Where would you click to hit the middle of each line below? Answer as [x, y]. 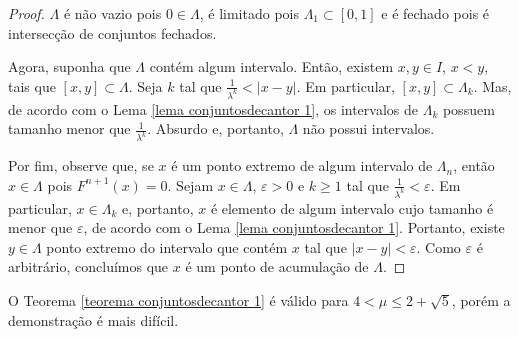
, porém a [481, 299]
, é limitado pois [249, 13]
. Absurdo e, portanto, [215, 128]
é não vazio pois [112, 13]
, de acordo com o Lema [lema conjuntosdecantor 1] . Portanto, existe [294, 227]
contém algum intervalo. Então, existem [271, 66]
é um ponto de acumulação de [277, 266]
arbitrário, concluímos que [88, 266]
